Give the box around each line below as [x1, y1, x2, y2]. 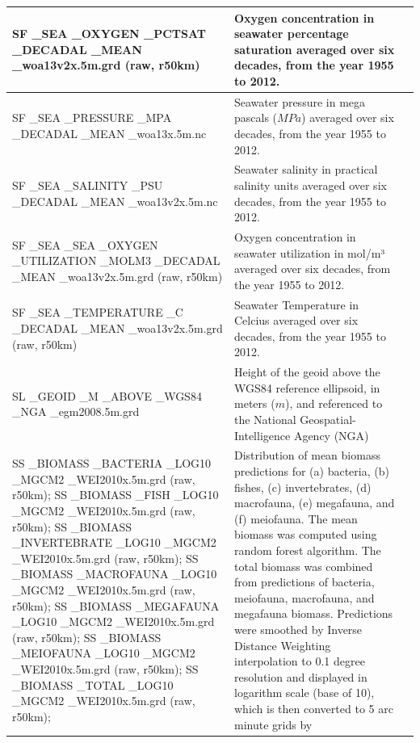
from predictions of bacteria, [234, 573, 375, 590]
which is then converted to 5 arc [234, 699, 393, 716]
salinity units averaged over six [234, 176, 387, 193]
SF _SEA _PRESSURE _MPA [12, 109, 172, 126]
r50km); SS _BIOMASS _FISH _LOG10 [12, 486, 219, 503]
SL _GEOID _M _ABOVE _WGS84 [12, 387, 202, 404]
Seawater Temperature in [234, 296, 359, 313]
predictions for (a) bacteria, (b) [234, 463, 389, 480]
